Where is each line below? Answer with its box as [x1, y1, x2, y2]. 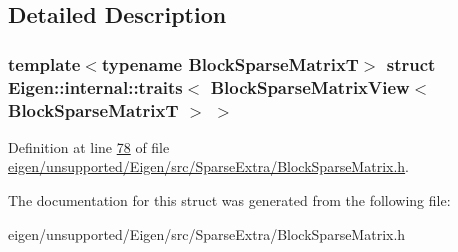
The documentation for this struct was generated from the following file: [8, 190, 451, 211]
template [8, 51, 81, 76]
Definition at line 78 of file [8, 136, 170, 157]
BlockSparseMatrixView [210, 74, 410, 99]
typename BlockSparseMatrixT [101, 51, 359, 76]
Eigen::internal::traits [8, 74, 183, 99]
